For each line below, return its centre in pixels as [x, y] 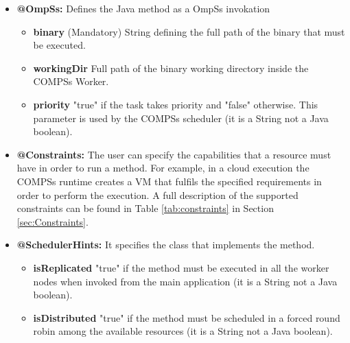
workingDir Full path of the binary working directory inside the [171, 68]
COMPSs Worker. [71, 81]
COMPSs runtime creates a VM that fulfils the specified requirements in [169, 181]
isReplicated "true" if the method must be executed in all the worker [181, 267]
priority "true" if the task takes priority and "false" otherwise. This [176, 104]
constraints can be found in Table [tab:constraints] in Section [145, 208]
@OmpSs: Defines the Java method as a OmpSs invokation [143, 8]
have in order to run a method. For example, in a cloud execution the [163, 168]
